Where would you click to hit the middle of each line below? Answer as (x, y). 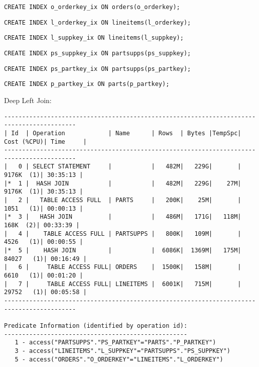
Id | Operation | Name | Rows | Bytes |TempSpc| (126, 133)
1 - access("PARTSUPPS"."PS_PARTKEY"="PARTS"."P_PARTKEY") (115, 343)
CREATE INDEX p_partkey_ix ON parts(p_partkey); (87, 84)
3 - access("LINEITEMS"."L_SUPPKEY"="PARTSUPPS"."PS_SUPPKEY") (123, 351)
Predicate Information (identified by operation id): (96, 326)
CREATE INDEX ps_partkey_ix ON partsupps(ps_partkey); (98, 69)
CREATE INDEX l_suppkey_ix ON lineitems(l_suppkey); (94, 38)
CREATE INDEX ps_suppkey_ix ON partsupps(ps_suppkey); (98, 53)
